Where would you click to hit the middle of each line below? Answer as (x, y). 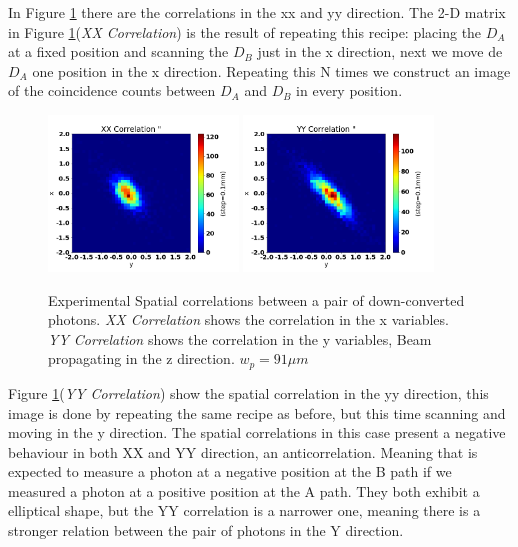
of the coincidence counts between (112, 90)
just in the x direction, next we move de (380, 51)
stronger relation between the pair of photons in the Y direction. (206, 530)
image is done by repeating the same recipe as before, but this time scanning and (257, 412)
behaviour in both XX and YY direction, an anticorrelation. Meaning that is (243, 451)
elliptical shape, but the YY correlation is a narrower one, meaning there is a (244, 510)
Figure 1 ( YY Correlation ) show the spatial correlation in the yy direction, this (248, 392)
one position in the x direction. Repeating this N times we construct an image (271, 70)
